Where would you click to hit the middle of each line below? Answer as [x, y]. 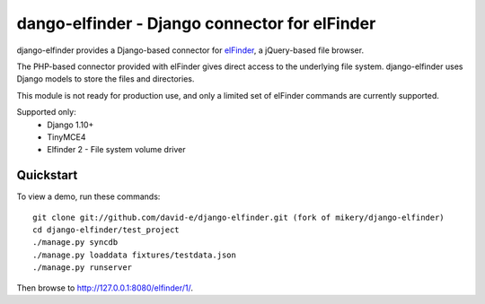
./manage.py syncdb [75, 243]
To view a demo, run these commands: [88, 196]
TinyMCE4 [66, 137]
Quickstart [47, 175]
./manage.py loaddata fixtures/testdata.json [135, 255]
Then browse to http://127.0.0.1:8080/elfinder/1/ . [105, 288]
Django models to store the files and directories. [106, 79]
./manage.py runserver [83, 268]
